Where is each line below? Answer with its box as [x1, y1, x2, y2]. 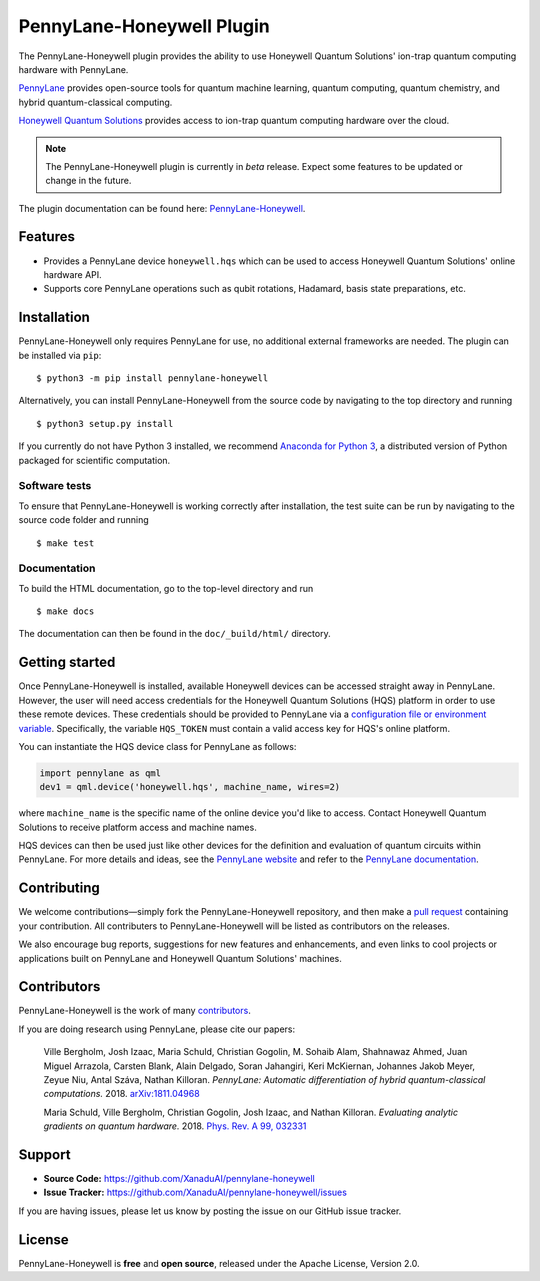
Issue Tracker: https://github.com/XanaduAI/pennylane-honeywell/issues [43, 1186, 347, 1199]
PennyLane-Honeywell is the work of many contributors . [18, 1005, 252, 1017]
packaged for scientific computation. [18, 454, 171, 466]
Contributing [18, 880, 100, 897]
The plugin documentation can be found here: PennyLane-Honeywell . [18, 202, 306, 214]
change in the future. [45, 175, 132, 187]
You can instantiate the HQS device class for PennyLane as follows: [18, 740, 297, 752]
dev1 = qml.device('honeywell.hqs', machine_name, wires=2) [39, 781, 341, 793]
